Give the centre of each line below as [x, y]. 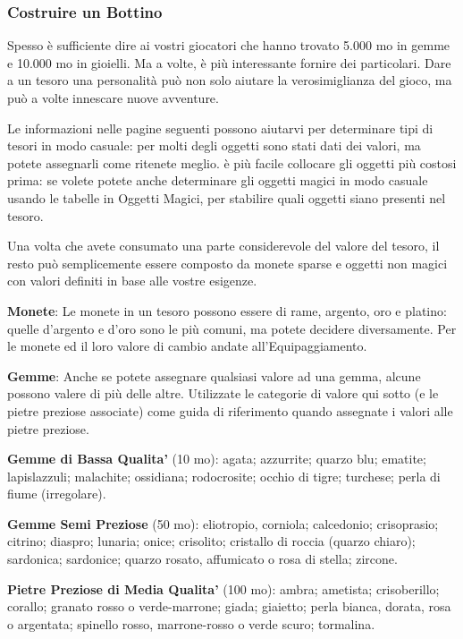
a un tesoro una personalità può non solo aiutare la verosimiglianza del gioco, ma [230, 80]
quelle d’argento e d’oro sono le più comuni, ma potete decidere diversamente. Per [232, 328]
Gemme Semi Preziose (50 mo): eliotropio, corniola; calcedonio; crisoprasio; [223, 523]
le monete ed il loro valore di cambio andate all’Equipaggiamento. [187, 346]
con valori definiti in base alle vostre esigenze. [132, 281]
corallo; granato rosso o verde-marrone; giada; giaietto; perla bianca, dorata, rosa [229, 606]
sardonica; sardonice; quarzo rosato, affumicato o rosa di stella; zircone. [202, 559]
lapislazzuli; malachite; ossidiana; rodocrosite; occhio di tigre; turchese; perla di [224, 476]
